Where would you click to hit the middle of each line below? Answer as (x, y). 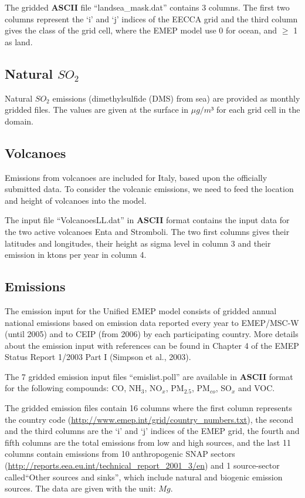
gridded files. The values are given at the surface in (96, 110)
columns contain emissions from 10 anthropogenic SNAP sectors (120, 454)
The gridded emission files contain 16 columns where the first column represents (148, 408)
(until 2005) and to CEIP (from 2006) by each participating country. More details (152, 334)
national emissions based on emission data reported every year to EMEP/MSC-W (152, 322)
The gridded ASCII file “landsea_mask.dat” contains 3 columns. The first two (147, 7)
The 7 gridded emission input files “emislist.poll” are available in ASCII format (149, 376)
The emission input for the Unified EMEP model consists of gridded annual (141, 310)
